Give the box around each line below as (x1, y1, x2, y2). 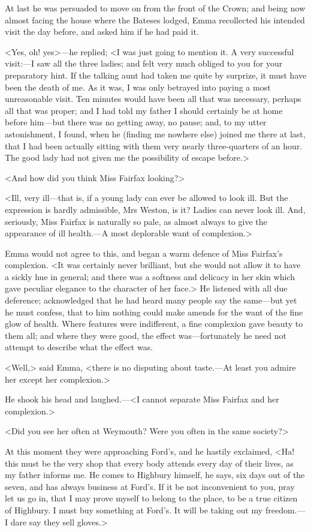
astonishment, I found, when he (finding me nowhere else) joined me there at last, (5, 127, 306, 140)
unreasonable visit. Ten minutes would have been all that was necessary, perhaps (5, 92, 301, 105)
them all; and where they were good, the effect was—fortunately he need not (5, 329, 286, 341)
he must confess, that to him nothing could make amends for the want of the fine (5, 305, 303, 318)
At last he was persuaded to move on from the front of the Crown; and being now (5, 2, 306, 14)
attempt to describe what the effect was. (5, 341, 153, 353)
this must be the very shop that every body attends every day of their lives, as (5, 456, 294, 469)
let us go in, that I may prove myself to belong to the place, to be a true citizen (5, 492, 298, 504)
